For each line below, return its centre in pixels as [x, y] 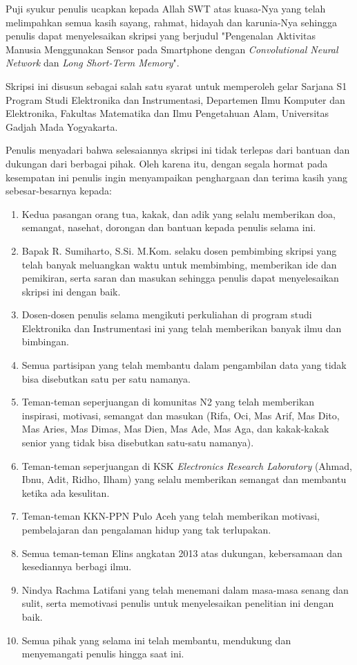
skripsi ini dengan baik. [71, 291]
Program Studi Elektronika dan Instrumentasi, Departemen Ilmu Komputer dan [175, 99]
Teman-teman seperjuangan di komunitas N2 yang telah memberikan [168, 402]
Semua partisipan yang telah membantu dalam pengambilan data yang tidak [184, 365]
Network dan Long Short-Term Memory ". [93, 63]
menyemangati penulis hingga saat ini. [103, 654]
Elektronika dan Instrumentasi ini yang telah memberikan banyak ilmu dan [182, 328]
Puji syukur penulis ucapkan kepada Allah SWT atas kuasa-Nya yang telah [166, 8]
